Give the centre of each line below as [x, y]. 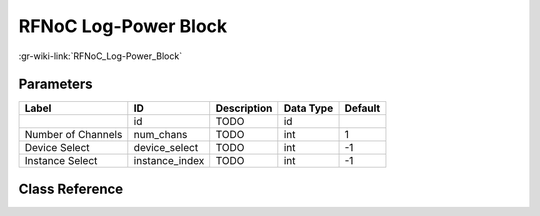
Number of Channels [73, 135]
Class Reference [71, 188]
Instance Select [61, 161]
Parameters [55, 84]
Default [362, 108]
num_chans [160, 135]
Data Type [308, 108]
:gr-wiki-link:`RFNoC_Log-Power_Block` [100, 56]
